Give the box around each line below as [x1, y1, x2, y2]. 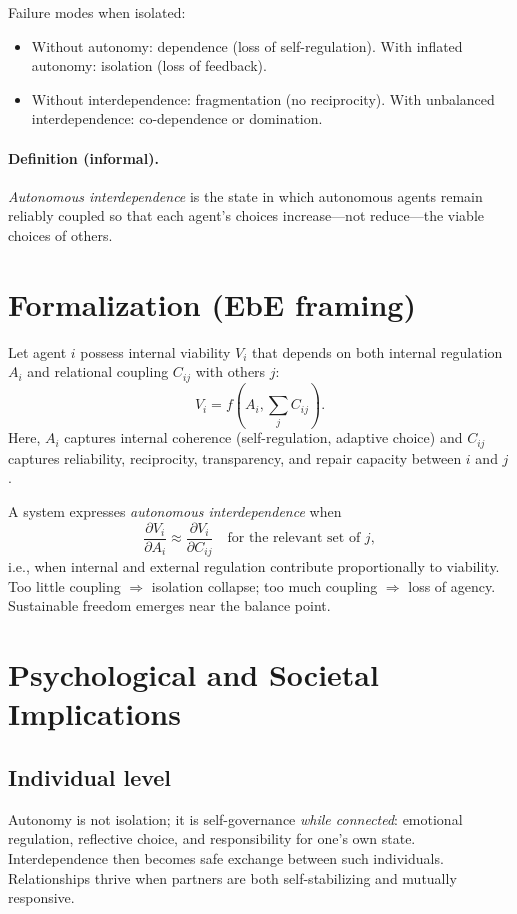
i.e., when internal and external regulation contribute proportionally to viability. [8, 556, 500, 577]
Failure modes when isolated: [8, 2, 186, 22]
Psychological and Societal [8, 654, 379, 695]
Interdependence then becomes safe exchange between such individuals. [8, 847, 444, 868]
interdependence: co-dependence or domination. [31, 108, 323, 129]
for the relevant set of [227, 531, 361, 546]
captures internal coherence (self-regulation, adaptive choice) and [64, 427, 463, 448]
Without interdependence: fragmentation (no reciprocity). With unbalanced [31, 88, 495, 109]
